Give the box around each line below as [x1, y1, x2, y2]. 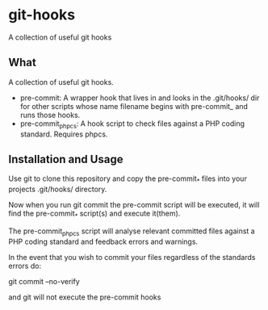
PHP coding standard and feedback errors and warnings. [8, 237, 199, 246]
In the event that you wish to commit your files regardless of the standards [8, 252, 256, 262]
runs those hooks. [19, 110, 81, 119]
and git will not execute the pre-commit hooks [8, 292, 161, 302]
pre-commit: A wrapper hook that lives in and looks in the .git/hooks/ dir [19, 93, 260, 103]
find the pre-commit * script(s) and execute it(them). [8, 208, 181, 220]
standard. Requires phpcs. [19, 129, 108, 139]
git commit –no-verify [8, 276, 81, 286]
